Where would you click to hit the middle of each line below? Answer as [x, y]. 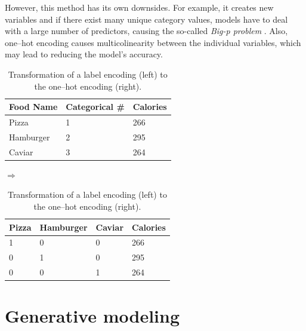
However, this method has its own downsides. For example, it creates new [139, 7]
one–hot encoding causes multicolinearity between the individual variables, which [153, 42]
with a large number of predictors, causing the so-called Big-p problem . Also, [146, 31]
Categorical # [95, 107]
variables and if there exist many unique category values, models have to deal [146, 19]
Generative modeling [92, 316]
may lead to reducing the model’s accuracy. [84, 54]
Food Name [33, 107]
